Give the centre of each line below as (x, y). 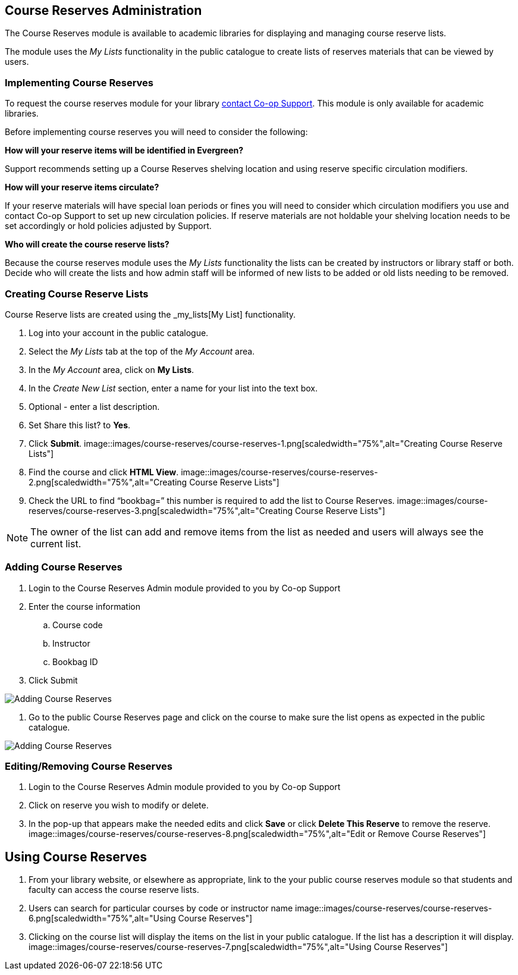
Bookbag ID (75, 662)
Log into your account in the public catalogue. (119, 333)
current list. (56, 543)
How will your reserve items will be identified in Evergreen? (124, 151)
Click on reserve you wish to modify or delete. (119, 805)
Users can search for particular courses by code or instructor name (161, 908)
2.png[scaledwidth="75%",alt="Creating (108, 482)
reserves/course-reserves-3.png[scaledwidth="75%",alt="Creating (161, 510)
